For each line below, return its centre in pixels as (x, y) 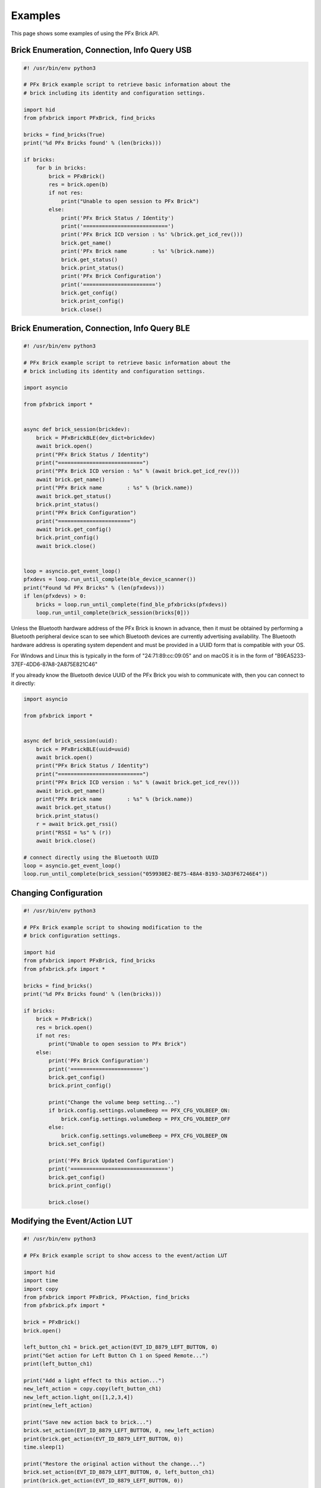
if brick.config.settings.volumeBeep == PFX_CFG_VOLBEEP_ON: (139, 1111)
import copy (41, 1289)
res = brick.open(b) (78, 185)
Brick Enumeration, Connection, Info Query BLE (100, 328)
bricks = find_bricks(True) (64, 135)
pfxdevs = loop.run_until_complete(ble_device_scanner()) (110, 579)
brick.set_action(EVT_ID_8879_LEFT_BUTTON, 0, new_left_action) (119, 1431)
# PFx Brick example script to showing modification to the (113, 927)
